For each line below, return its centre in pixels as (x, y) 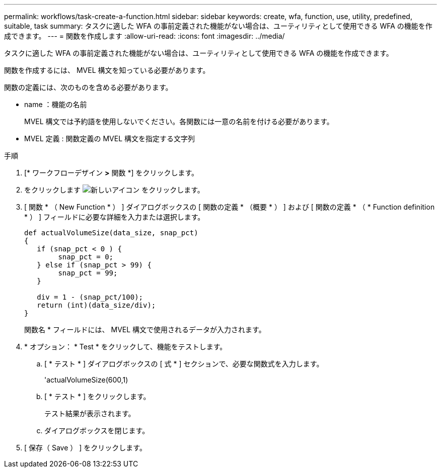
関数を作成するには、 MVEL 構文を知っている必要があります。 (107, 70)
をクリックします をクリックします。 (114, 190)
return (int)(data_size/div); (96, 305)
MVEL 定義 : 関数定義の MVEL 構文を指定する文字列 (109, 138)
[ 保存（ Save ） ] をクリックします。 (85, 448)
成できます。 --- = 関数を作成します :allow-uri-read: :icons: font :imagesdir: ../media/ (144, 36)
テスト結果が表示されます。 (90, 413)
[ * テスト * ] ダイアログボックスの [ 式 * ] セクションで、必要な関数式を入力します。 (184, 364)
